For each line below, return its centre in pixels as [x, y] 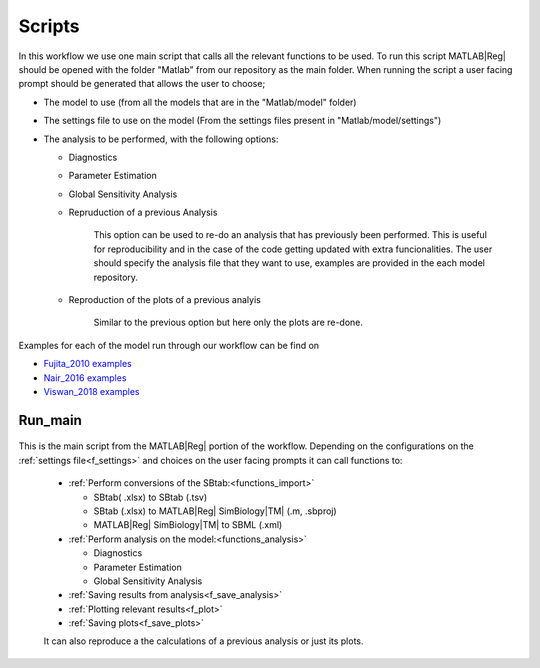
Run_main [50, 420]
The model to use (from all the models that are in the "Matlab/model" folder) [200, 102]
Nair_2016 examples [85, 377]
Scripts [49, 26]
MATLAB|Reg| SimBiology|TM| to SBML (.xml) [188, 525]
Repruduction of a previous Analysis [143, 212]
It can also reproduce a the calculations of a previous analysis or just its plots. [203, 641]
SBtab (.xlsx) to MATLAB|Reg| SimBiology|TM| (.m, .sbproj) [215, 511]
